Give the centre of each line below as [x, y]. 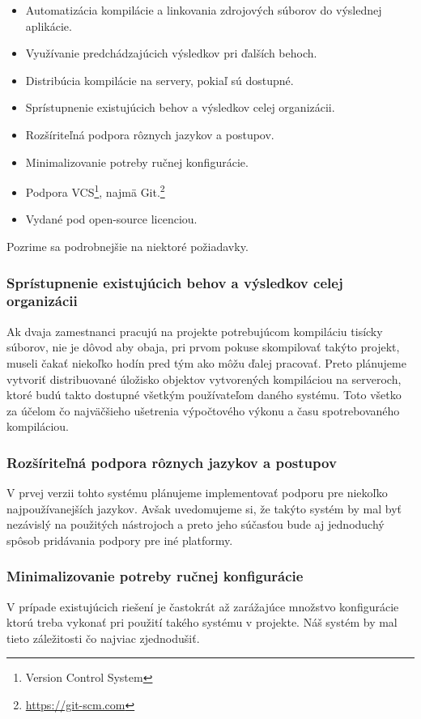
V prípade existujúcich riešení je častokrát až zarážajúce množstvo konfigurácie [203, 606]
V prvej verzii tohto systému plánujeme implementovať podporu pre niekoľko [197, 493]
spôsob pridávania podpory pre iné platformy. [120, 540]
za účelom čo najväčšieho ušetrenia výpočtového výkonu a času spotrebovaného [203, 410]
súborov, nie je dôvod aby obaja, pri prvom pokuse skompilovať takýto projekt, [203, 347]
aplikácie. [49, 26]
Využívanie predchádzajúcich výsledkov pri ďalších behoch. [171, 53]
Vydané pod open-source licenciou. [111, 219]
